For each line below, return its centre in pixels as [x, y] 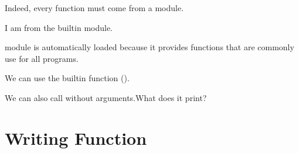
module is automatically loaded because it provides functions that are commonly [149, 47]
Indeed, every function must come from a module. [94, 8]
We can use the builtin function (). [67, 78]
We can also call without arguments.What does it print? [106, 97]
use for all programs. [42, 58]
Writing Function [76, 138]
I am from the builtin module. [59, 27]
